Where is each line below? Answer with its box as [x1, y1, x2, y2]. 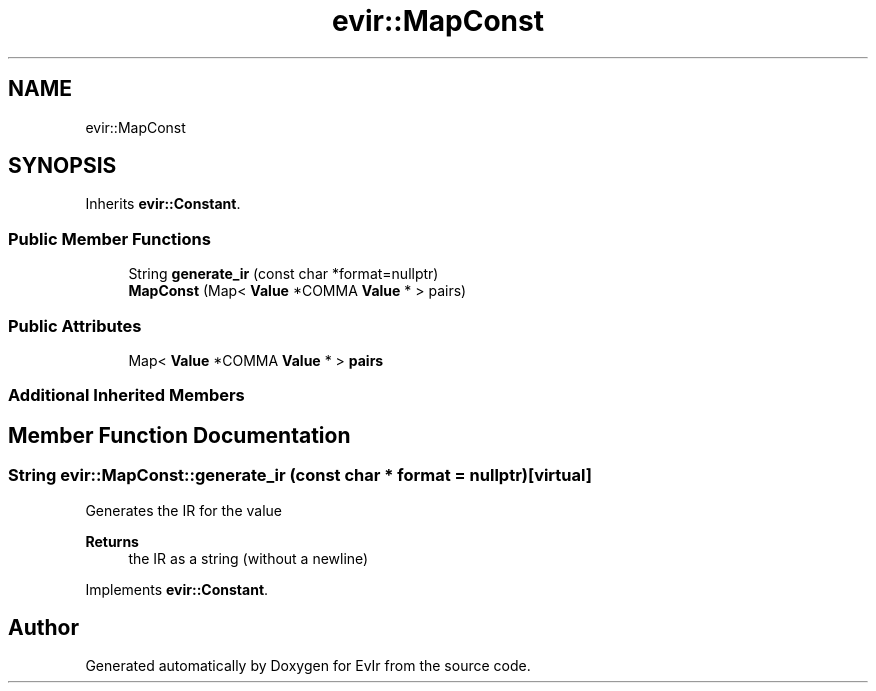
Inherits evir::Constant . [85, 195, 241, 213]
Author [8, 614, 79, 640]
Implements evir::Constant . [85, 580, 269, 598]
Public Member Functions [8, 228, 211, 249]
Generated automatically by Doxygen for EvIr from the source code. [85, 657, 531, 675]
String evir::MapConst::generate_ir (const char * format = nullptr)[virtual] [8, 465, 592, 486]
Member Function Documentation [8, 422, 351, 448]
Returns [85, 532, 139, 550]
